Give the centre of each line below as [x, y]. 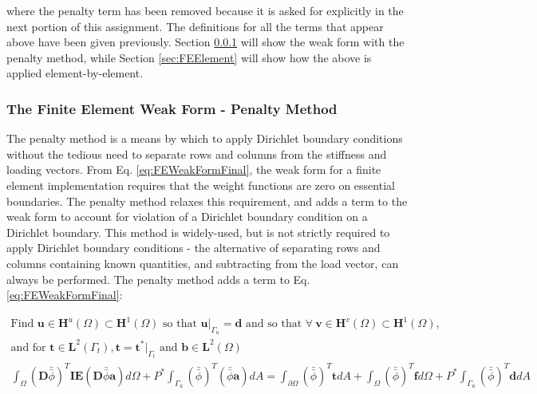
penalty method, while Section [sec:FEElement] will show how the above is [189, 57]
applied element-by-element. [75, 73]
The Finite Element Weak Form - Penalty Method [172, 108]
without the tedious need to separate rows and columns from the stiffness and [197, 154]
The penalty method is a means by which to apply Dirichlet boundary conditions [205, 138]
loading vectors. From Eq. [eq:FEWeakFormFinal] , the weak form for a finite [194, 169]
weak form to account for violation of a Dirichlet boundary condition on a [187, 217]
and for [28, 347]
